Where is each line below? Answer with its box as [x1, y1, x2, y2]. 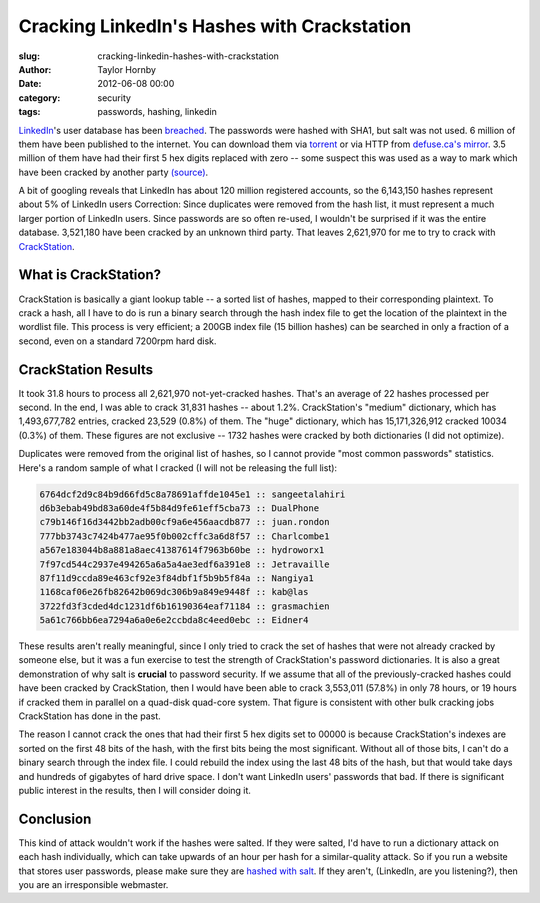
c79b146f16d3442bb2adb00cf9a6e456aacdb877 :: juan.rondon [39, 516, 330, 528]
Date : [18, 78, 42, 90]
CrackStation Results [18, 361, 154, 378]
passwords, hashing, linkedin [97, 106, 217, 118]
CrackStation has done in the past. [18, 710, 162, 722]
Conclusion [18, 810, 92, 827]
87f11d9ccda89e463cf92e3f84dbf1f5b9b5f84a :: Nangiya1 [39, 572, 314, 584]
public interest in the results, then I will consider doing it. [18, 784, 252, 796]
